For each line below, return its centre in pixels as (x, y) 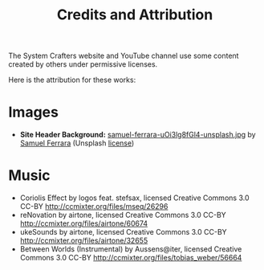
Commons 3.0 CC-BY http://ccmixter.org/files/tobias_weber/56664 (131, 258)
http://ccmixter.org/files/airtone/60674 (84, 223)
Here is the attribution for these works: (72, 80)
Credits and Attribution (135, 15)
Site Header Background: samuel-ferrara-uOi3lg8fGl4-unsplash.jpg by (138, 135)
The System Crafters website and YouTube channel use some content (124, 56)
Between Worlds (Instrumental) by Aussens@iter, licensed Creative (131, 249)
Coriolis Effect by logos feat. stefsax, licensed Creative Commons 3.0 (134, 198)
